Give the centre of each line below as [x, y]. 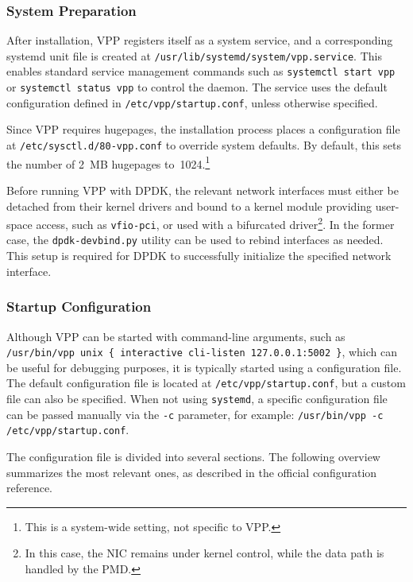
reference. [30, 488]
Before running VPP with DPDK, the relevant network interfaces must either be [203, 190]
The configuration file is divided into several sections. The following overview [193, 456]
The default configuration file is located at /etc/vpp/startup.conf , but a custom [206, 383]
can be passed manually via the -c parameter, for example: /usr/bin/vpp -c [195, 414]
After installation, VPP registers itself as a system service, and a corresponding [200, 40]
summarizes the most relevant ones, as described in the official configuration [192, 472]
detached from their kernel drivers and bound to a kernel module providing [189, 206]
